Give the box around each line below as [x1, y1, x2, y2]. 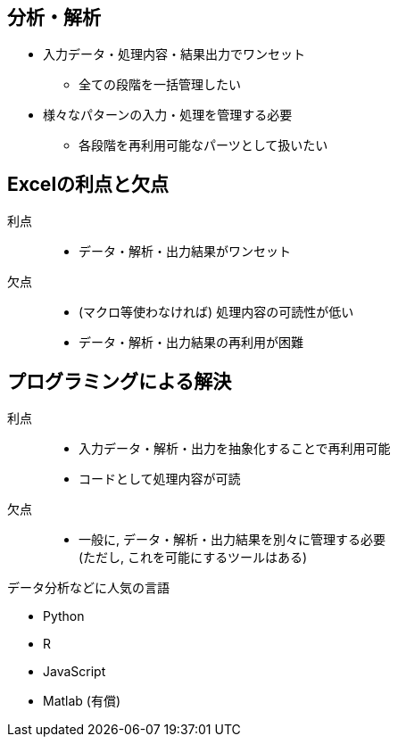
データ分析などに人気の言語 [7, 580, 170, 596]
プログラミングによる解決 [7, 369, 232, 393]
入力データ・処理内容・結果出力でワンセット [43, 46, 305, 62]
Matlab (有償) [43, 693, 121, 709]
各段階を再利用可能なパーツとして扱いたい [79, 137, 328, 153]
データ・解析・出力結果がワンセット [79, 244, 291, 260]
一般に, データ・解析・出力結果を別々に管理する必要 [79, 532, 386, 548]
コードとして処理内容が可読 [79, 471, 241, 487]
